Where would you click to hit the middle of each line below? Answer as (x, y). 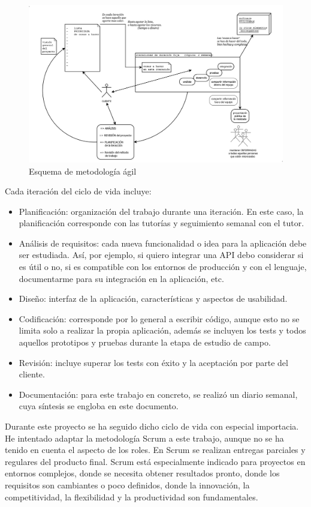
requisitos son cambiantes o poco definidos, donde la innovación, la (127, 484)
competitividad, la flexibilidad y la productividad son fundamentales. (132, 496)
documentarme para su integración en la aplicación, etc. (121, 278)
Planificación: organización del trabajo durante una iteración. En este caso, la (161, 211)
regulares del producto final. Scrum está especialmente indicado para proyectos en (155, 461)
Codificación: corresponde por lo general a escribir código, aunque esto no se (159, 318)
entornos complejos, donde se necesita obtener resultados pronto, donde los (142, 473)
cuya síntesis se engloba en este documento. (99, 406)
